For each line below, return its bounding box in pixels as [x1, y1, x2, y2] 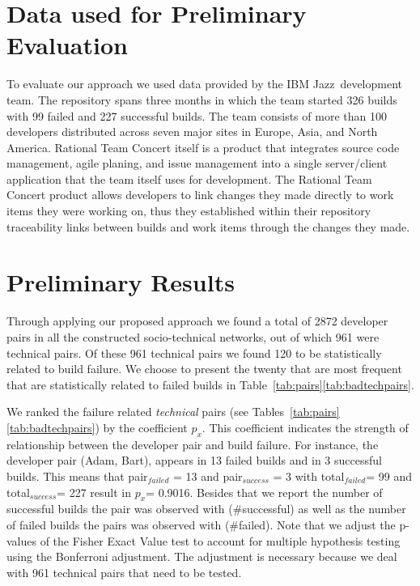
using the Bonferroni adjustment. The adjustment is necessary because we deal [6, 548, 397, 565]
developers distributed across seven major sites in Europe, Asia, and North [6, 123, 378, 140]
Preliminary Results [6, 265, 235, 299]
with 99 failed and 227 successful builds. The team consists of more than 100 [6, 107, 387, 124]
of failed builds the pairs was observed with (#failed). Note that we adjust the [6, 516, 396, 533]
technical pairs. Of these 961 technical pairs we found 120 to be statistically [6, 344, 382, 361]
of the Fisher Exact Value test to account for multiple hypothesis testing [40, 532, 401, 549]
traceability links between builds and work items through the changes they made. [6, 218, 410, 235]
